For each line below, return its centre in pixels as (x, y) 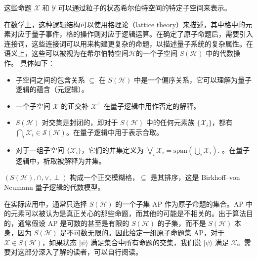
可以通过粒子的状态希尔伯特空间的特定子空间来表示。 (145, 7)
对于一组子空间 (40, 150)
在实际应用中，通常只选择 (45, 203)
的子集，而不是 (182, 223)
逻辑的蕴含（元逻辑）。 (52, 89)
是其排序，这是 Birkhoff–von (195, 177)
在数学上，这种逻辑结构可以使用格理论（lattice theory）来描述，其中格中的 (125, 24)
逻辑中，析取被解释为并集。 (61, 160)
